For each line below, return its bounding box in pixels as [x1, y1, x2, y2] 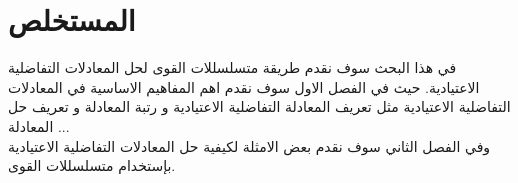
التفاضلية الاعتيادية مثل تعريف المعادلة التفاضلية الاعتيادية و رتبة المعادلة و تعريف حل [8, 96, 511, 117]
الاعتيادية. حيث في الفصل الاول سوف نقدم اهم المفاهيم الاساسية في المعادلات [8, 76, 480, 97]
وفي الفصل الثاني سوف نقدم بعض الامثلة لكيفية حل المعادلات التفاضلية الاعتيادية [8, 135, 491, 156]
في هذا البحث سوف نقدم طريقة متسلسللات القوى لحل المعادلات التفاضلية [8, 57, 457, 78]
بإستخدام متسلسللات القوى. [8, 155, 176, 176]
